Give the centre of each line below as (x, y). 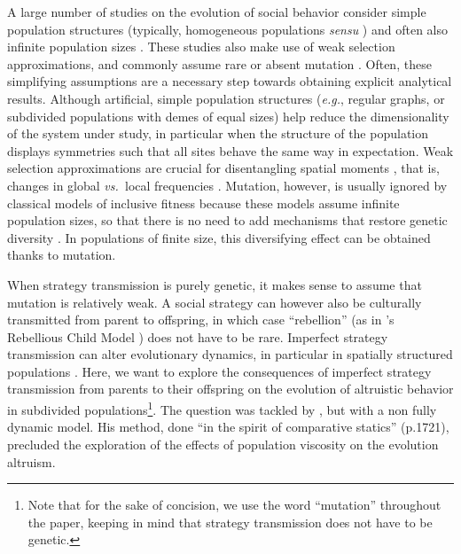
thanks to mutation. (62, 255)
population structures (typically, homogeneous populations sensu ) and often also (227, 29)
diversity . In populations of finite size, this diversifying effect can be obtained (219, 237)
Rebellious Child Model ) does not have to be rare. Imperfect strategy (198, 336)
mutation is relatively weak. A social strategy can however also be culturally (215, 302)
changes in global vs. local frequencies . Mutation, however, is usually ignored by (227, 185)
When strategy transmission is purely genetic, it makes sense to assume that (215, 284)
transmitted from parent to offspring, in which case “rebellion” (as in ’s (201, 320)
